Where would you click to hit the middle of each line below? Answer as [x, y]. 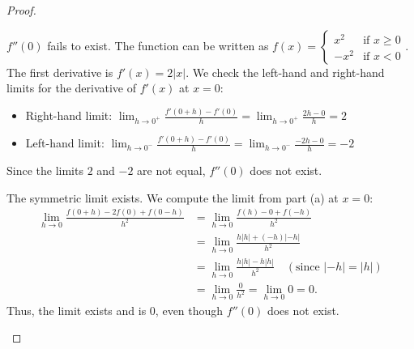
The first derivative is [60, 72]
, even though [189, 310]
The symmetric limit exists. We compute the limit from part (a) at [173, 197]
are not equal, [171, 170]
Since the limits [45, 170]
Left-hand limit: [65, 143]
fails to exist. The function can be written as [158, 45]
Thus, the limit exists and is [77, 310]
